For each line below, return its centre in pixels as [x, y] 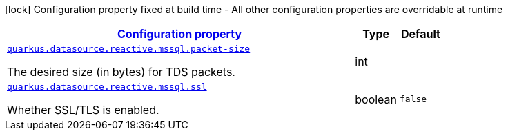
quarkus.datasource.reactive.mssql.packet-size [129, 49]
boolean [376, 99]
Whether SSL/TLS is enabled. [83, 110]
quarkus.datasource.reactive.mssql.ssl [107, 87]
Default [421, 34]
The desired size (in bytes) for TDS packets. [121, 72]
